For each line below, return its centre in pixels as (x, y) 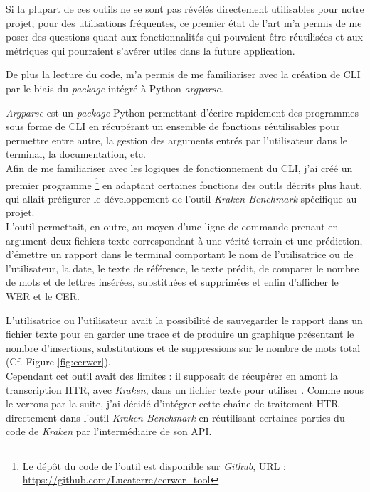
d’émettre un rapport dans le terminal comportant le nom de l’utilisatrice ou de (180, 254)
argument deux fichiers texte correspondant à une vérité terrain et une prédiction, (184, 240)
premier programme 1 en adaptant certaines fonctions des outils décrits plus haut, (184, 183)
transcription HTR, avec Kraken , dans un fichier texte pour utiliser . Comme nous (185, 389)
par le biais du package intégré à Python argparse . (115, 88)
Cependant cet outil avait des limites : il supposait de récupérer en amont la (172, 375)
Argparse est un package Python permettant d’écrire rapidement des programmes (183, 112)
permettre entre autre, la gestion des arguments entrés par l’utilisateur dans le (176, 140)
